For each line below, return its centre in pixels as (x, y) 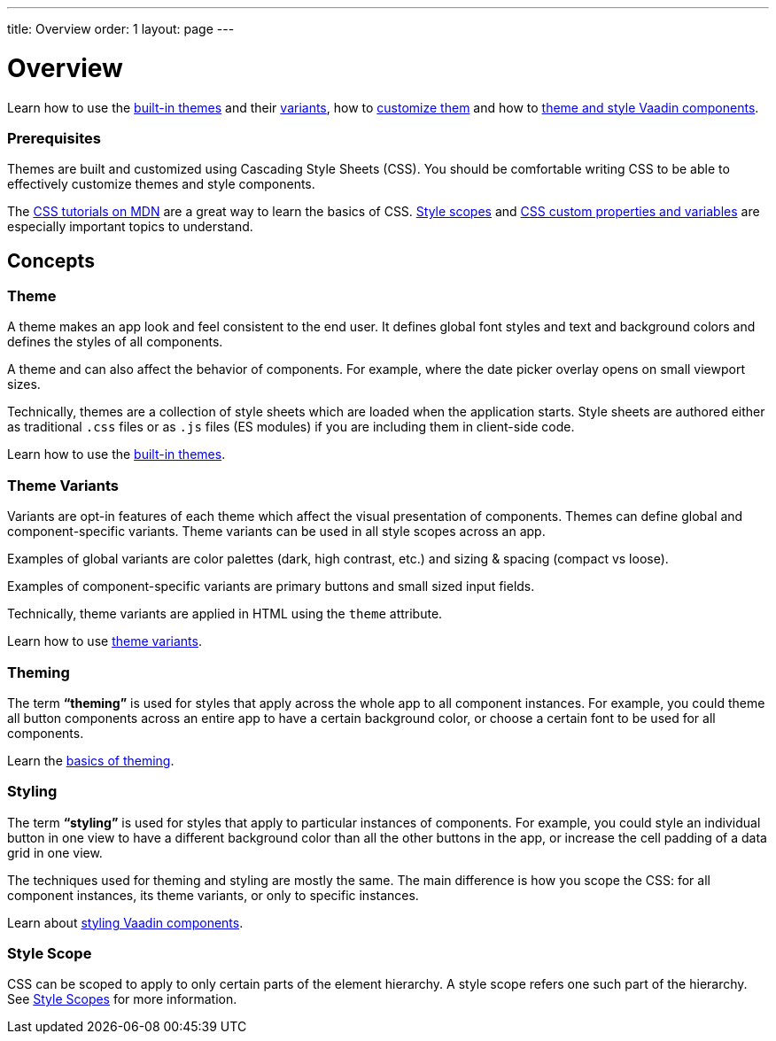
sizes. (24, 385)
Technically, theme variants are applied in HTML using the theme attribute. (225, 614)
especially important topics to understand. (130, 227)
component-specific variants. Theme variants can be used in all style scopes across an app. (276, 532)
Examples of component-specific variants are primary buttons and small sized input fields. (271, 587)
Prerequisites (54, 138)
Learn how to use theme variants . (105, 641)
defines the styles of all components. (115, 342)
